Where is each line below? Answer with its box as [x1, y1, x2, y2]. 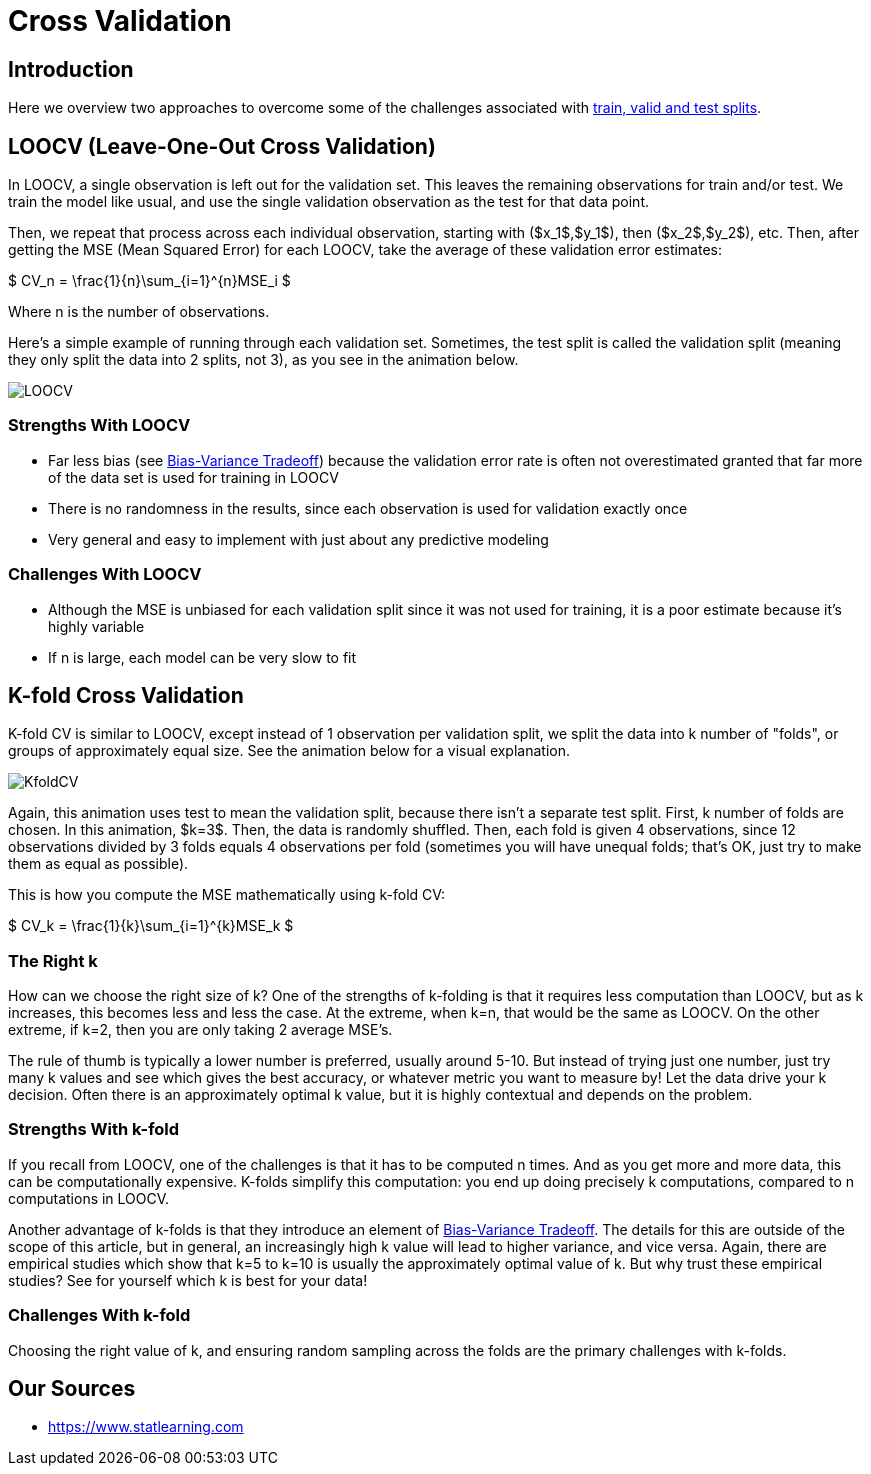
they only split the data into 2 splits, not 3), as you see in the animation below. [8, 351, 519, 369]
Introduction [8, 56, 134, 82]
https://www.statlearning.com [48, 1418, 244, 1436]
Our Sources [8, 1376, 136, 1402]
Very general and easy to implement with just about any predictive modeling [48, 530, 549, 548]
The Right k [8, 950, 98, 971]
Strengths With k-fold [8, 1119, 180, 1140]
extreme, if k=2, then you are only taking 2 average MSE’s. [8, 1021, 393, 1039]
